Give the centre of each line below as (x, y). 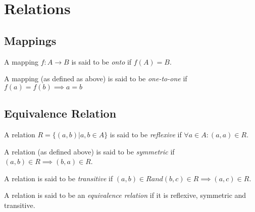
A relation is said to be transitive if (59, 178)
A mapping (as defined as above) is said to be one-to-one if (96, 78)
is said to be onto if (101, 61)
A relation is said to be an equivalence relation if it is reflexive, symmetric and (125, 195)
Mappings (30, 40)
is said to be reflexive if (146, 134)
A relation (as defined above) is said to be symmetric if (89, 151)
